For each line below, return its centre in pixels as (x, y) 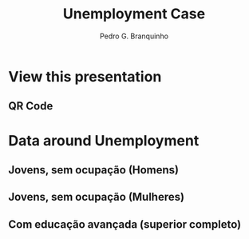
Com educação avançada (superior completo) (125, 224)
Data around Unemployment (104, 140)
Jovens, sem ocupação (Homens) (94, 170)
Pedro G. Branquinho (134, 36)
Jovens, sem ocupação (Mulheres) (97, 197)
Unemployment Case (134, 14)
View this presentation (85, 76)
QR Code (31, 106)
